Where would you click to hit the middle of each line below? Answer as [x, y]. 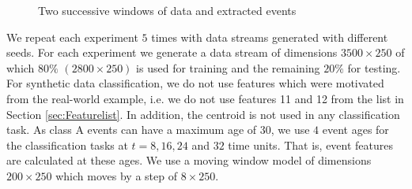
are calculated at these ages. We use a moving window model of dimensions [189, 160]
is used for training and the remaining [228, 67]
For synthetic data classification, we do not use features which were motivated [195, 83]
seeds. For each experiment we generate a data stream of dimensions [172, 52]
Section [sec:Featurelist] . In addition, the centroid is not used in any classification [203, 114]
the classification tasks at [67, 145]
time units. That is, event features [311, 145]
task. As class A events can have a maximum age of [132, 130]
